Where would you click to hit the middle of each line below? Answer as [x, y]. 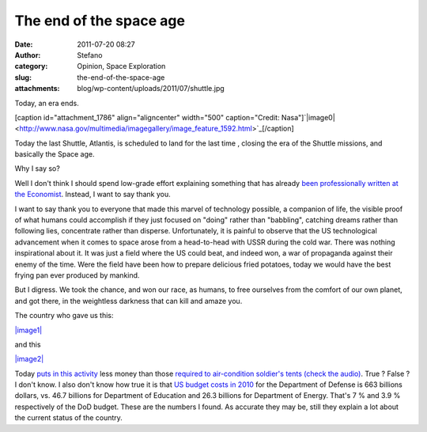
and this [28, 344]
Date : [24, 44]
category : [31, 66]
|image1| [28, 330]
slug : [23, 77]
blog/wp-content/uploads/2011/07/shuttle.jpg [151, 89]
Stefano [90, 55]
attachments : [37, 89]
